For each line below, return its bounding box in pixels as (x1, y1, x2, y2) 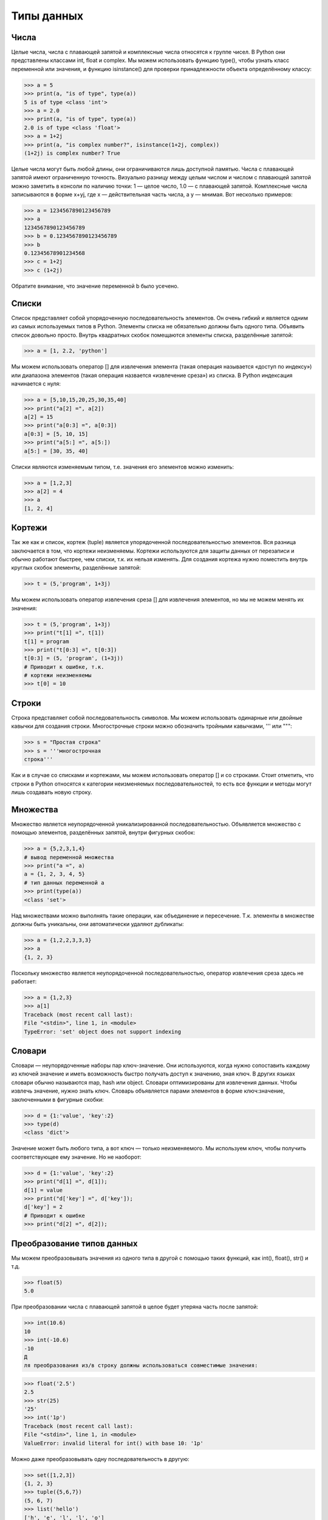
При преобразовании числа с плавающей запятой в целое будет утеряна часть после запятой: (11, 1303, 258, 1310)
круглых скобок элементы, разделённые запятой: (11, 564, 141, 572)
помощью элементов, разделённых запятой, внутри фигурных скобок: (11, 829, 196, 836)
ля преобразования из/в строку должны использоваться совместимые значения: (24, 1362, 258, 1369)
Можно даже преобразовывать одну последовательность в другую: (11, 1455, 190, 1462)
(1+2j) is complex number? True (24, 150, 121, 156)
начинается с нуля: (11, 380, 61, 387)
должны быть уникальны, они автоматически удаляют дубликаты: (11, 920, 185, 927)
